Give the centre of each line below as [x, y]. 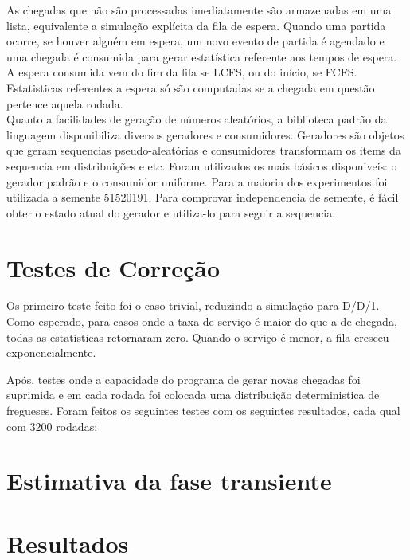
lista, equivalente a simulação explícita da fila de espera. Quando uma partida [196, 25]
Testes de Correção [113, 267]
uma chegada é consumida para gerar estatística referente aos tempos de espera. [202, 56]
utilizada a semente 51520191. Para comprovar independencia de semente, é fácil [203, 197]
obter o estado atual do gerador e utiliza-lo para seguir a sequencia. [171, 212]
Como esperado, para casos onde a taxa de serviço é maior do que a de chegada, [202, 321]
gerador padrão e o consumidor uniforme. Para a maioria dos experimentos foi [197, 181]
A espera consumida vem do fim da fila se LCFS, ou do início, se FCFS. [182, 72]
